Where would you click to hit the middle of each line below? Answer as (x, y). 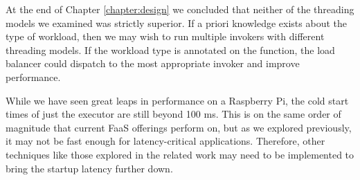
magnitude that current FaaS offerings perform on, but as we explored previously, (179, 127)
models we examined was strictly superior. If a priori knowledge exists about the (176, 22)
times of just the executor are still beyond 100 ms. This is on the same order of (173, 114)
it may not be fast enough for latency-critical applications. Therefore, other (165, 141)
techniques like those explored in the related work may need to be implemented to (180, 154)
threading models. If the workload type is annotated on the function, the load (170, 49)
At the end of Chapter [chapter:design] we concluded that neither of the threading (180, 9)
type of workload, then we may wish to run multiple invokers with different (165, 36)
